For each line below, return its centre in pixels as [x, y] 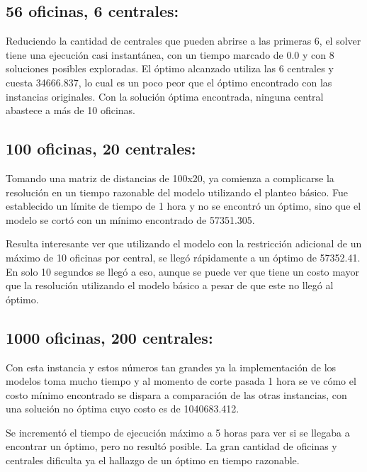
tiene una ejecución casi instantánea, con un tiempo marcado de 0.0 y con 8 [170, 54]
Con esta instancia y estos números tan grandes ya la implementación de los [171, 367]
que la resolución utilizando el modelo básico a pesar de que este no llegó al [170, 285]
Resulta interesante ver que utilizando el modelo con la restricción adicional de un [184, 243]
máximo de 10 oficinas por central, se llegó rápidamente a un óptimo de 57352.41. [183, 257]
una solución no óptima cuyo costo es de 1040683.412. [123, 409]
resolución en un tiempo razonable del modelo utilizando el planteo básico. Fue [177, 192]
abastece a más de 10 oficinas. [70, 110]
